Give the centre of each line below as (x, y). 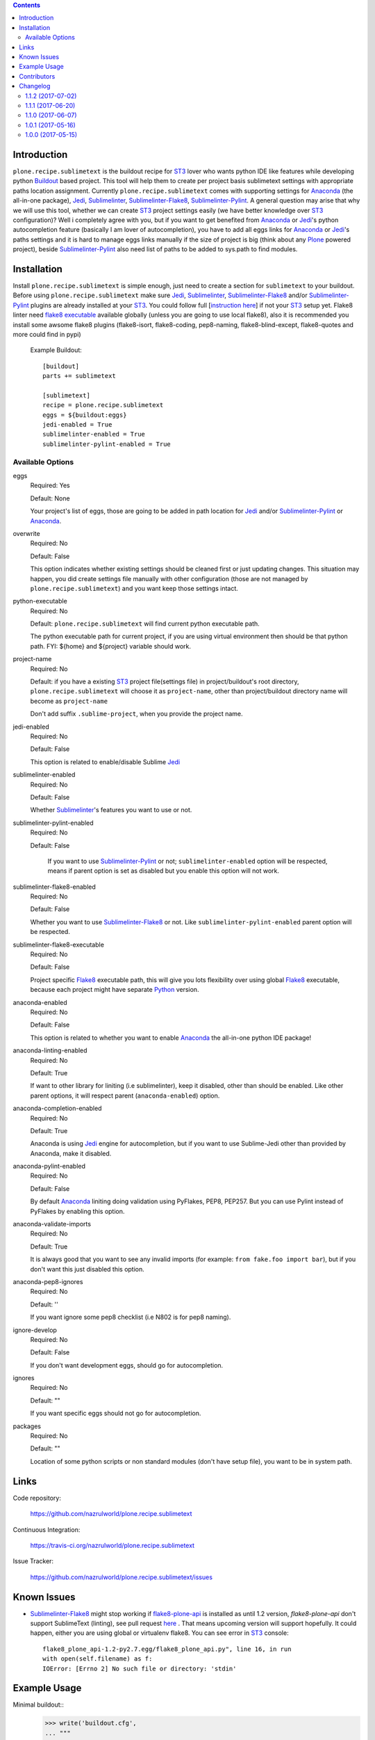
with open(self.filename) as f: (98, 1659)
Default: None (50, 498)
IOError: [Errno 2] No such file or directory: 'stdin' (140, 1668)
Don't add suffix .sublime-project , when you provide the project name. (136, 714)
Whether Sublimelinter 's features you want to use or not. (111, 810)
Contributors (37, 76)
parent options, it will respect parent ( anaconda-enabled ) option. (125, 1096)
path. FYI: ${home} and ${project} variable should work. (110, 646)
